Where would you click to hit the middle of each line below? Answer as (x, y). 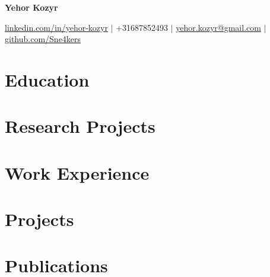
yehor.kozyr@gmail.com (218, 27)
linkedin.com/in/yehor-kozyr (56, 27)
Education (47, 79)
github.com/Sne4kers (43, 39)
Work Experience (77, 172)
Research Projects (80, 126)
